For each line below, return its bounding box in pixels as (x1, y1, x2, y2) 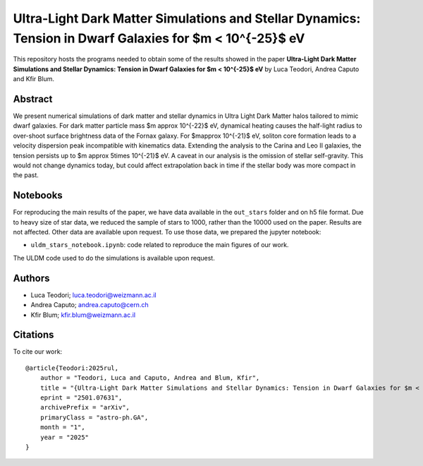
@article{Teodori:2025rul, (25, 364, 119, 372)
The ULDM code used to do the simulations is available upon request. (13, 253, 215, 262)
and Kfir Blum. (13, 75, 54, 83)
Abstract (13, 92, 53, 105)
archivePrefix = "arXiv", (39, 403, 130, 412)
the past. (13, 171, 39, 179)
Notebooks (13, 189, 63, 201)
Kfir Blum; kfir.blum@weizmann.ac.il (30, 311, 136, 319)
